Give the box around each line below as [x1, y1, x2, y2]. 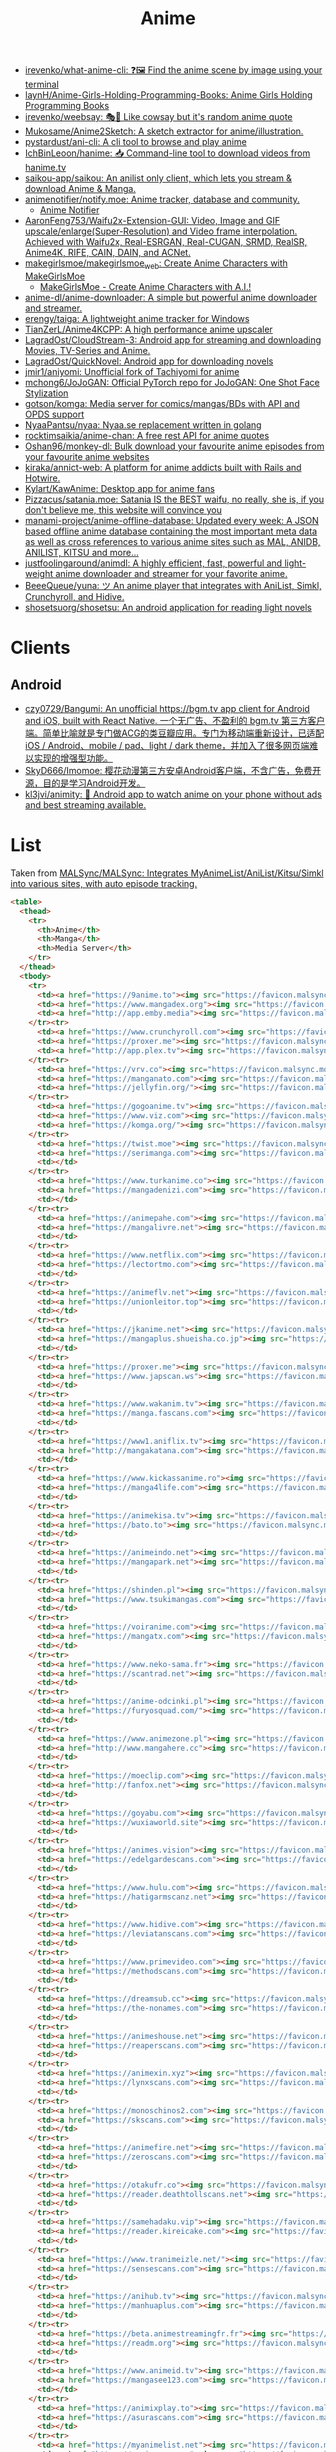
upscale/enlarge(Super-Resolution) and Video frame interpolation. [24, 225, 298, 237]
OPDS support [24, 408, 85, 420]
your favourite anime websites [24, 450, 150, 462]
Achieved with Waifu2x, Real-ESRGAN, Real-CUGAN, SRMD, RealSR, [24, 236, 308, 248]
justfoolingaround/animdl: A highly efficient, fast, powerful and [24, 557, 283, 569]
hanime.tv [24, 162, 67, 174]
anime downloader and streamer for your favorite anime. [54, 567, 288, 579]
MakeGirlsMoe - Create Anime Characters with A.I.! [39, 280, 252, 292]
